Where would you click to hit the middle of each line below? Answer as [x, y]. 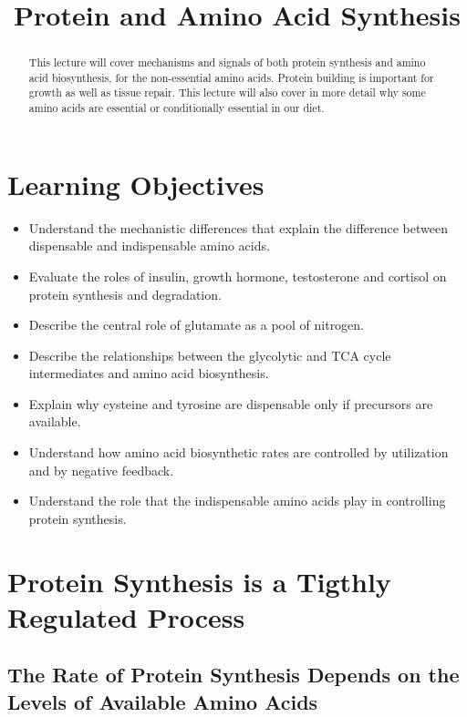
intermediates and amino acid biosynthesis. [149, 373]
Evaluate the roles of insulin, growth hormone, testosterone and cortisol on [238, 276]
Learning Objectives [136, 184]
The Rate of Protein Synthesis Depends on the [233, 675]
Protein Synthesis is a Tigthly [199, 581]
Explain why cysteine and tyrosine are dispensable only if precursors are [231, 403]
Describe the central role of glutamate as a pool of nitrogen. [197, 325]
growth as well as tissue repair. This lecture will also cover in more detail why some [227, 92]
